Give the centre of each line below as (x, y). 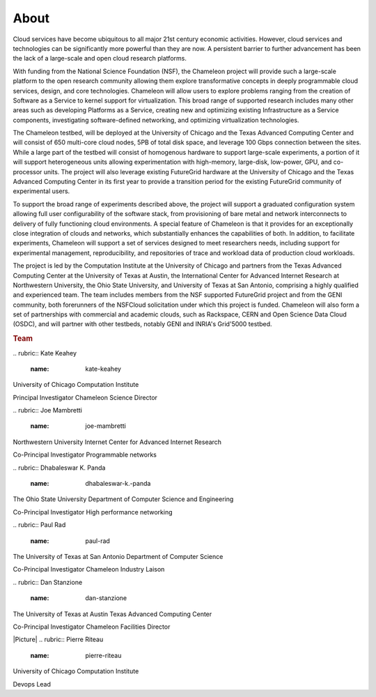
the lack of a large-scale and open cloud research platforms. (100, 59)
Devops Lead (32, 684)
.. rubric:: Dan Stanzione (48, 582)
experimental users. (41, 191)
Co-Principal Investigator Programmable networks (85, 455)
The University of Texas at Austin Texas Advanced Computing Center (112, 614)
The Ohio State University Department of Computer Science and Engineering (123, 499)
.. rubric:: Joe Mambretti (48, 411)
